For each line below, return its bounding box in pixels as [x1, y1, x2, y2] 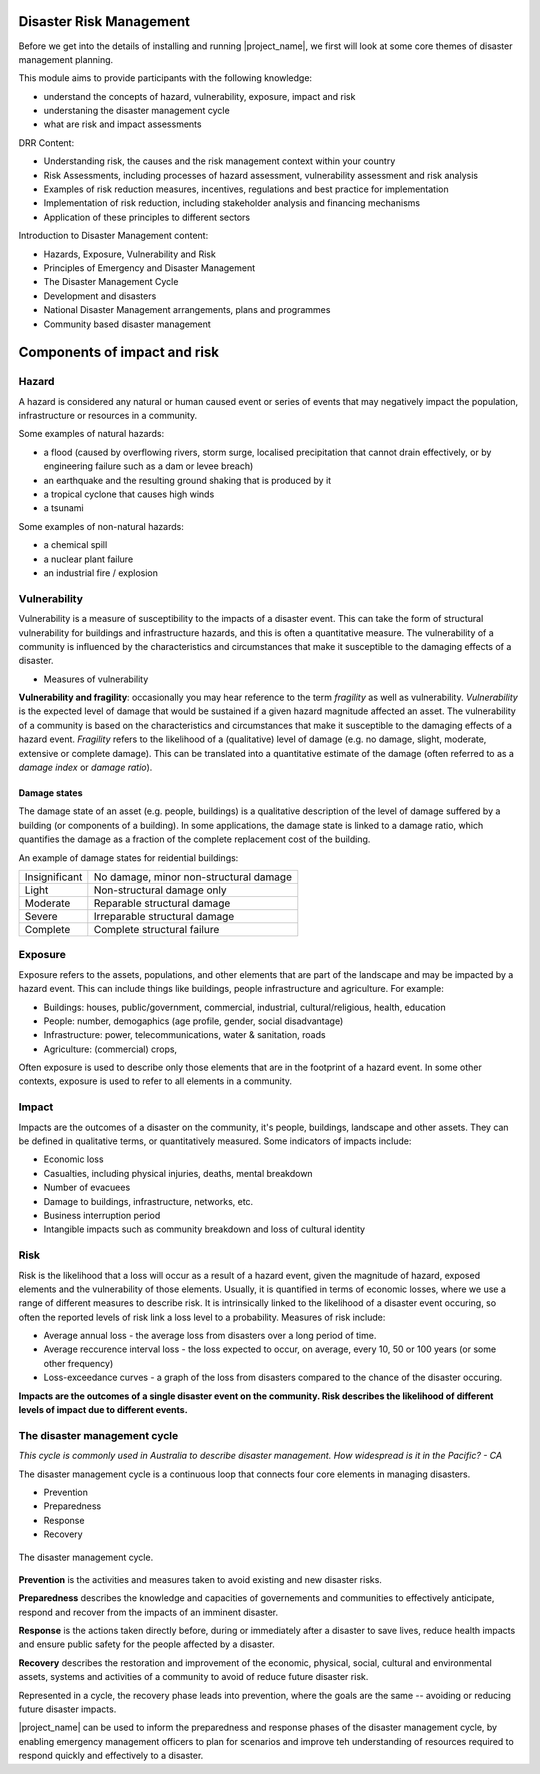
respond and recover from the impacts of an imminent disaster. [18, 1606, 279, 1618]
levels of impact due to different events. [18, 1404, 189, 1416]
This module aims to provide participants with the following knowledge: [18, 72, 313, 84]
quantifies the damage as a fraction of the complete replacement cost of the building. [18, 833, 371, 845]
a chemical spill [43, 539, 108, 551]
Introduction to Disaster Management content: [18, 230, 209, 242]
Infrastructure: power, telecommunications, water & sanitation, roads [43, 1029, 326, 1041]
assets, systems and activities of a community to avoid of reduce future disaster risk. [18, 1671, 369, 1683]
